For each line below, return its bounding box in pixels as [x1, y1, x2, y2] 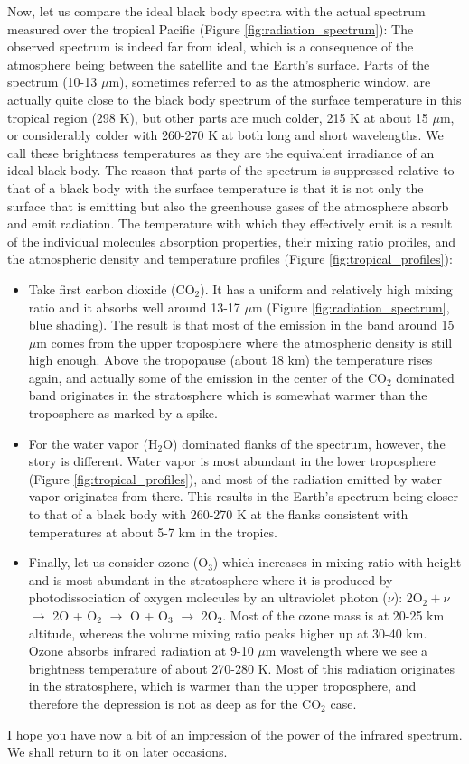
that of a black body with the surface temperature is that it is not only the [7, 178, 424, 197]
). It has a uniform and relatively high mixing [200, 279, 453, 298]
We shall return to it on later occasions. [7, 742, 228, 761]
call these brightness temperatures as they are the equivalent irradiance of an [7, 143, 435, 162]
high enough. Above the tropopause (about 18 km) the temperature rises [28, 350, 433, 369]
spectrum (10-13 [7, 72, 98, 91]
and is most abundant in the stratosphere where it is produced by [28, 570, 393, 589]
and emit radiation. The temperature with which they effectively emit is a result [7, 214, 453, 233]
